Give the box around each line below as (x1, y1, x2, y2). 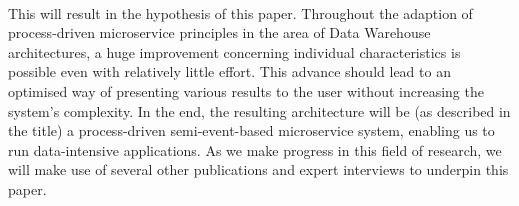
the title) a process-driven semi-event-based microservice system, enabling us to (8, 120, 495, 141)
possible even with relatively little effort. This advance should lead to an (8, 61, 451, 82)
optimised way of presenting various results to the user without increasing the (8, 80, 484, 101)
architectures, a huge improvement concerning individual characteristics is (8, 41, 461, 62)
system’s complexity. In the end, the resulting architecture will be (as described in (8, 100, 511, 121)
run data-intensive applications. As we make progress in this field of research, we (8, 139, 502, 160)
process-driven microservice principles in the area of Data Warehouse (8, 22, 431, 43)
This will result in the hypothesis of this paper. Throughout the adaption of (8, 2, 473, 23)
